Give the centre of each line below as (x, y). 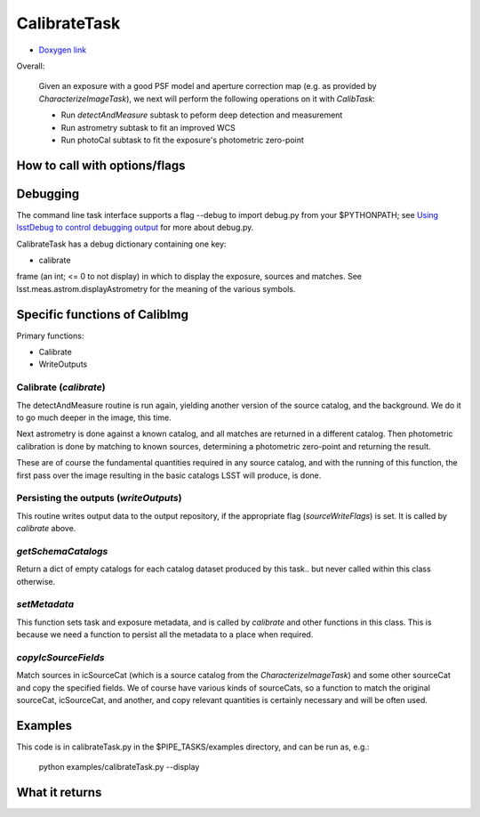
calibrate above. (46, 529)
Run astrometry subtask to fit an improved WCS (148, 127)
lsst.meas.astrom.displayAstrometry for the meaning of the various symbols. (156, 288)
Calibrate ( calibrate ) (61, 387)
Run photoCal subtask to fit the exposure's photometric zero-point (182, 140)
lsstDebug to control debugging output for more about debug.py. (135, 228)
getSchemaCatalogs (62, 551)
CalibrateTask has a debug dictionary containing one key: (121, 244)
